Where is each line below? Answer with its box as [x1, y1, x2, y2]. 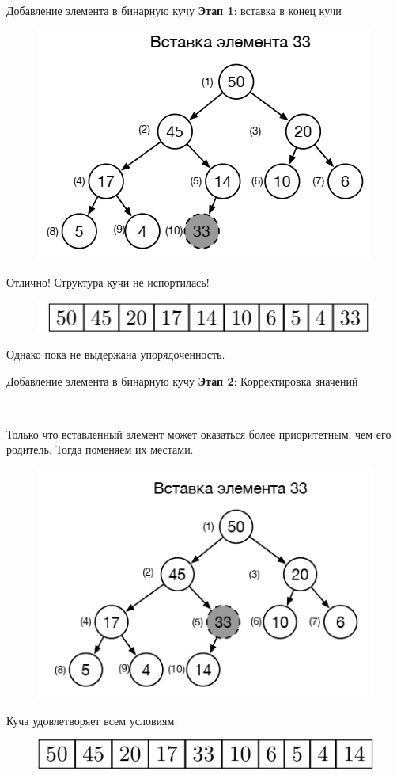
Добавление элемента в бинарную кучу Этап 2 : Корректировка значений [6, 372, 358, 389]
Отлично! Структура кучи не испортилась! [6, 274, 210, 291]
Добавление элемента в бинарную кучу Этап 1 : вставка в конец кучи [6, 2, 342, 18]
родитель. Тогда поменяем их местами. [6, 441, 194, 458]
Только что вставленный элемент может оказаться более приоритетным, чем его [6, 425, 391, 442]
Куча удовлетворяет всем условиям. [6, 712, 178, 728]
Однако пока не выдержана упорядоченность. [6, 346, 225, 363]
